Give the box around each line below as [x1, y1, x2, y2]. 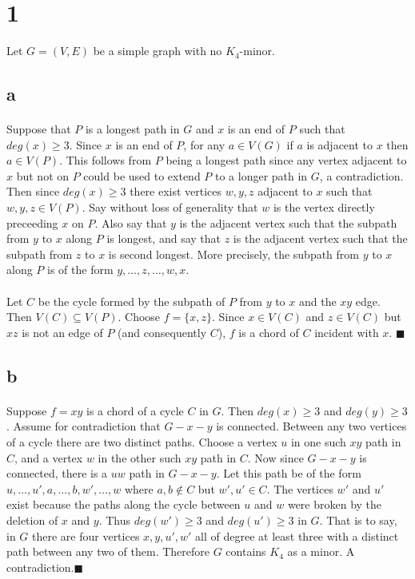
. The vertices [266, 480, 333, 497]
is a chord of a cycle [86, 402, 184, 418]
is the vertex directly [273, 199, 375, 216]
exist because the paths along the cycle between [6, 496, 241, 513]
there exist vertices [130, 183, 222, 200]
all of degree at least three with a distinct [195, 527, 399, 544]
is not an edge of [22, 323, 103, 340]
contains [225, 543, 266, 560]
